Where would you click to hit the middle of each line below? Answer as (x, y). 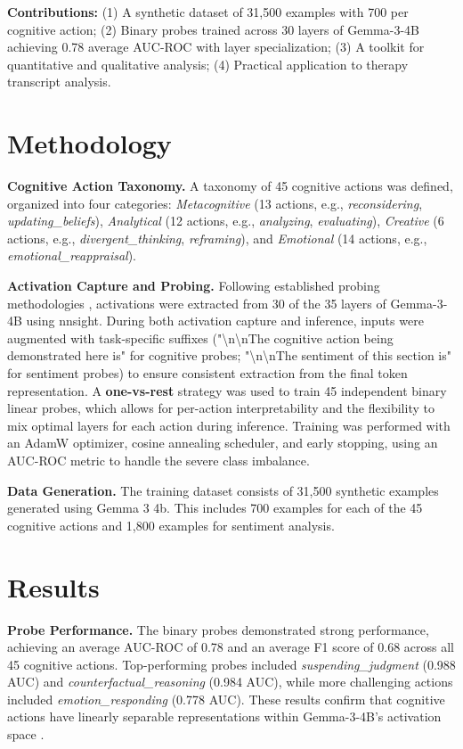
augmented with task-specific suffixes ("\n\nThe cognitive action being (200, 337)
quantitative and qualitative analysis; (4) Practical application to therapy (208, 64)
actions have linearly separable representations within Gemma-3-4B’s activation (224, 716)
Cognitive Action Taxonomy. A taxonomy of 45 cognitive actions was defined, (230, 186)
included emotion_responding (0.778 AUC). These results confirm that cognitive (226, 699)
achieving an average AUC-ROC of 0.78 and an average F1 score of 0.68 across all (231, 647)
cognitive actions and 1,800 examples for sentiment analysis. (171, 525)
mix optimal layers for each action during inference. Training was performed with (229, 425)
